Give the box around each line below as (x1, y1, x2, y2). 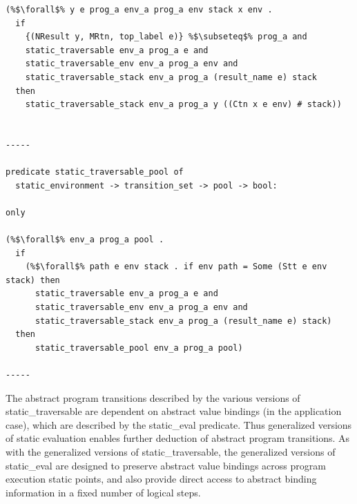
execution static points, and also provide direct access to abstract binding (6, 472, 317, 486)
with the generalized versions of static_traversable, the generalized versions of (6, 445, 336, 458)
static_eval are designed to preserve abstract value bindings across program (6, 458, 326, 472)
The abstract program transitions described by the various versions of (6, 390, 300, 405)
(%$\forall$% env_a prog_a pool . (6, 235, 164, 245)
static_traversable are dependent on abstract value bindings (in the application (6, 404, 342, 418)
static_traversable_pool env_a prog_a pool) (35, 342, 243, 353)
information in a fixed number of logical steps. (6, 485, 201, 499)
